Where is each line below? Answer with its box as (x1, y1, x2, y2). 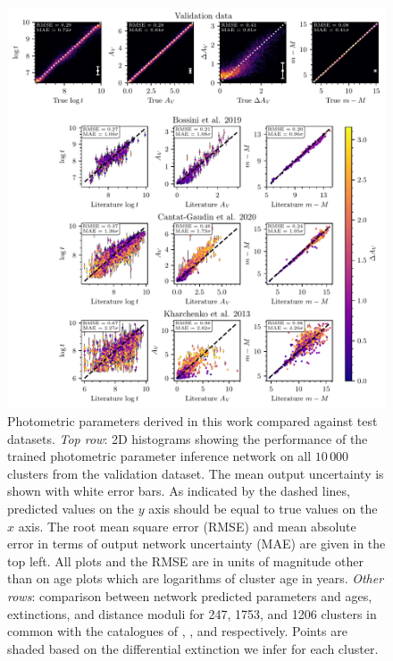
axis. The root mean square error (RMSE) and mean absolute (18, 516, 356, 535)
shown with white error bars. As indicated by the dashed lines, (7, 481, 350, 500)
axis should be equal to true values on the (148, 499, 378, 518)
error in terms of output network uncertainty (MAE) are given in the (7, 534, 386, 553)
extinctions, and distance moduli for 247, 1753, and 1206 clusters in (7, 604, 377, 623)
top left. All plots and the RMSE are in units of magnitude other (7, 551, 364, 570)
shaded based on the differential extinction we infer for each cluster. (7, 639, 379, 657)
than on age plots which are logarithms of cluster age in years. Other (7, 569, 384, 588)
